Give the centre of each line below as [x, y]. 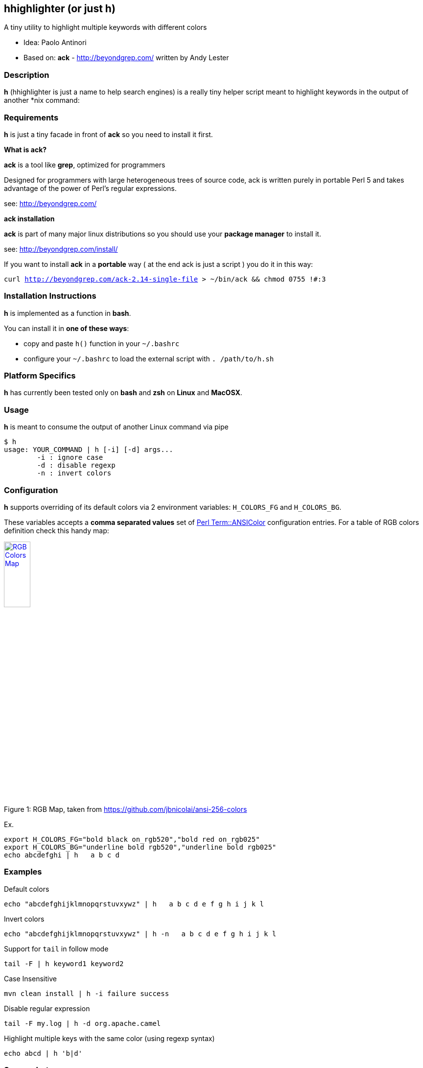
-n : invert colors [74, 473]
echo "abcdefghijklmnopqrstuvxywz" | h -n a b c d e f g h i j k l [140, 934]
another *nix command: [42, 100]
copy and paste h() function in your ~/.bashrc [102, 343]
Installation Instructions [50, 296]
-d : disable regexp [76, 465]
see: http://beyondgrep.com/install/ [61, 249]
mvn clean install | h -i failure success [87, 993]
